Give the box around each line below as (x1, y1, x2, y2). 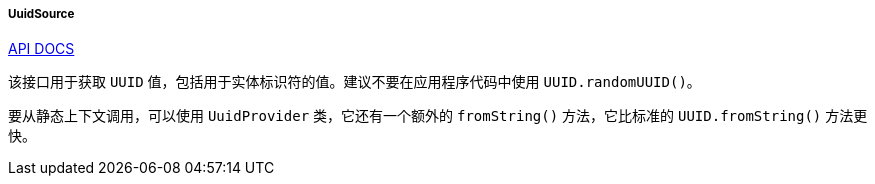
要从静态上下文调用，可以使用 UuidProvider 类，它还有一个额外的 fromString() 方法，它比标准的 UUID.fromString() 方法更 (8, 107, 868, 125)
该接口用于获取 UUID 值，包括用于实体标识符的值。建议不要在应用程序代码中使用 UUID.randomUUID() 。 (8, 73, 701, 91)
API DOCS (8, 40, 75, 58)
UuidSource (8, 7, 75, 21)
